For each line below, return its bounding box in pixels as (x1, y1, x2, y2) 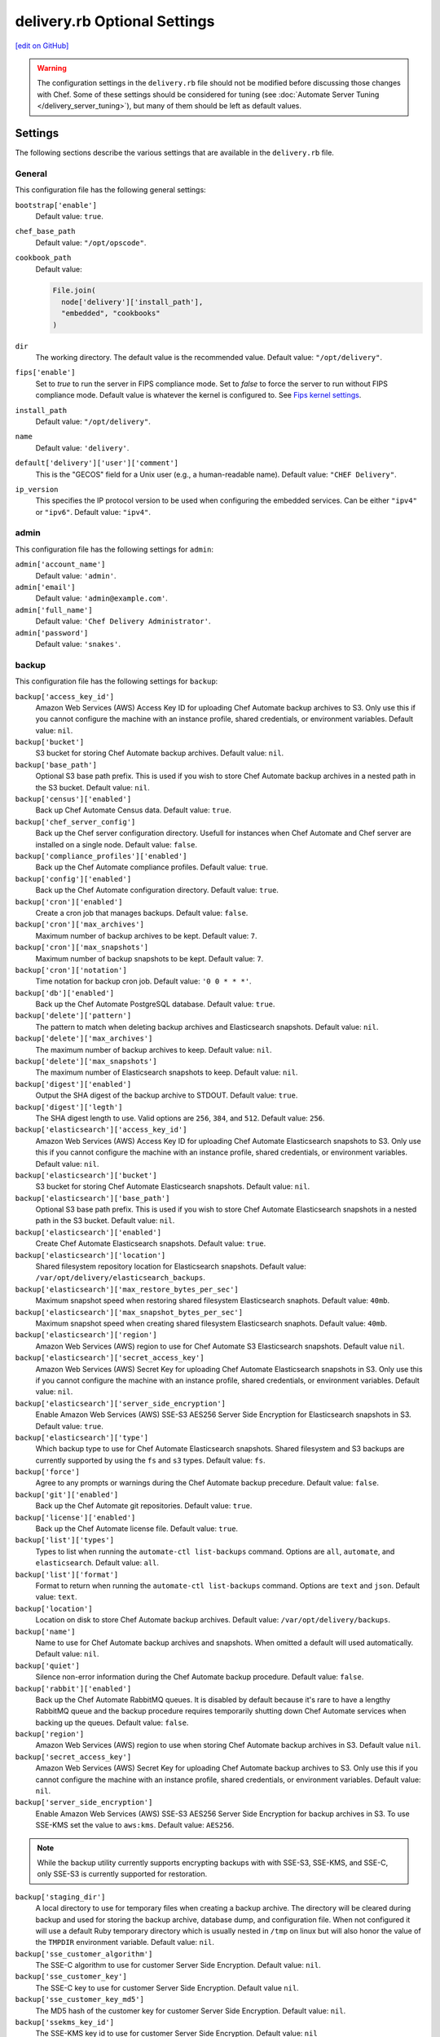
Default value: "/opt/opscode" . (35, 237, 147, 248)
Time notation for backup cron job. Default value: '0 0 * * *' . (35, 976, 252, 986)
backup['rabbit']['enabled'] (15, 1683, 132, 1693)
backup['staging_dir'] (15, 1892, 106, 1902)
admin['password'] (15, 628, 89, 637)
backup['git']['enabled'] (15, 1489, 119, 1499)
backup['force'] (15, 1467, 81, 1476)
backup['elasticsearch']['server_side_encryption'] (15, 1398, 227, 1408)
